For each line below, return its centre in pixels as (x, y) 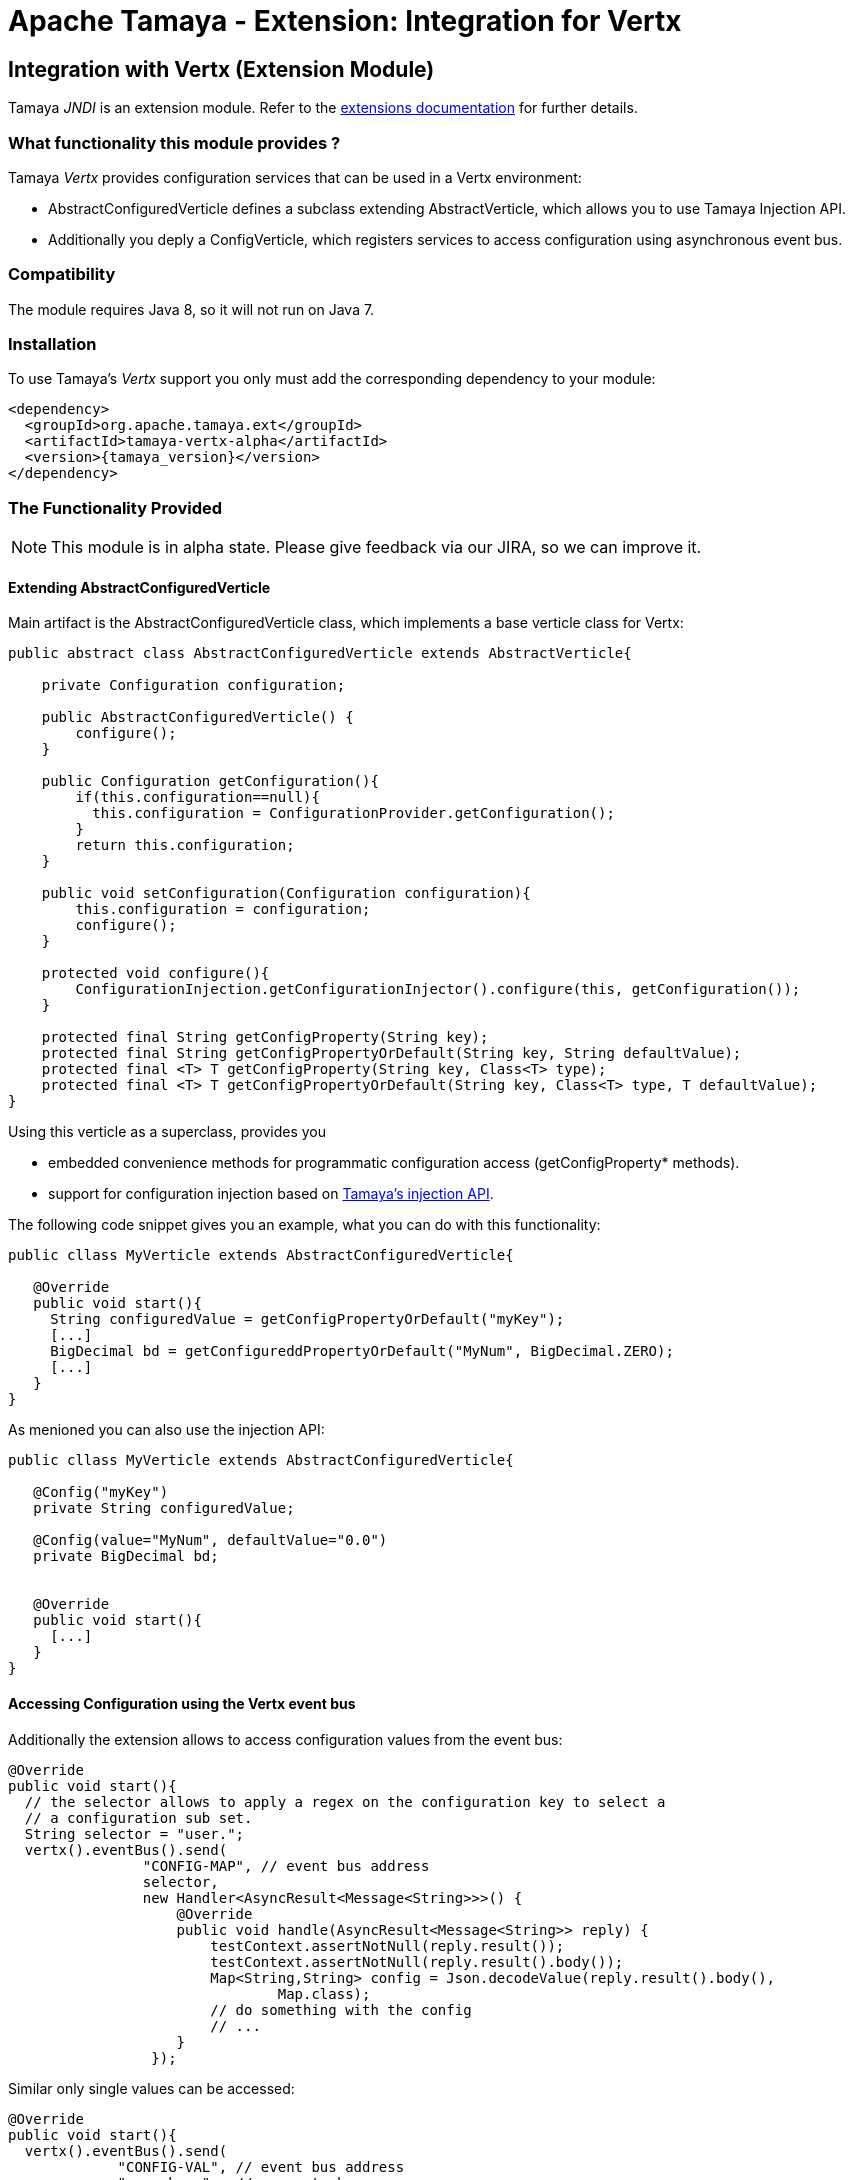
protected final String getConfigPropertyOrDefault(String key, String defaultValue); (391, 1053)
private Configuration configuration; (193, 685)
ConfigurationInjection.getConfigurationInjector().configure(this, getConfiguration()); (438, 989)
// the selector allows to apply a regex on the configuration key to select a (345, 1801)
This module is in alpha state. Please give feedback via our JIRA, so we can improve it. (376, 547)
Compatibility (62, 274)
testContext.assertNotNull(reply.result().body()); (417, 1961)
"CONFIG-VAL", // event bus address (261, 2166)
